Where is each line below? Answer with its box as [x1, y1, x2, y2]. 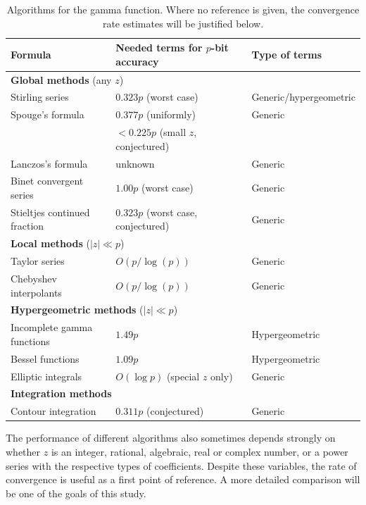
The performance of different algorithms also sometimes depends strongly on [6, 430, 336, 445]
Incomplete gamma [11, 320, 93, 335]
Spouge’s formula [11, 107, 84, 122]
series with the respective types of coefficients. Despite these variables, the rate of [6, 458, 357, 473]
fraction [11, 218, 44, 233]
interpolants [11, 285, 62, 299]
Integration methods [11, 386, 112, 401]
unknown [115, 156, 155, 170]
